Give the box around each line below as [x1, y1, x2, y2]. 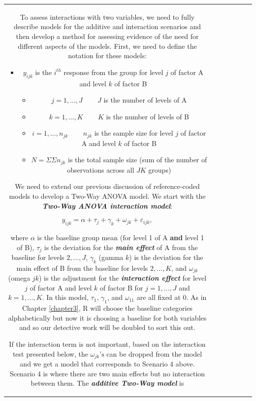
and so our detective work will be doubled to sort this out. [19, 322, 195, 332]
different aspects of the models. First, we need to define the [18, 40, 197, 51]
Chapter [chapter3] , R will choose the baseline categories [22, 303, 193, 313]
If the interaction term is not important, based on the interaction [9, 339, 206, 349]
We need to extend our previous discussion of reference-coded [15, 181, 200, 191]
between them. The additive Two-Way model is [31, 378, 184, 388]
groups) [148, 164, 171, 175]
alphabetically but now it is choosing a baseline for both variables [8, 312, 207, 323]
